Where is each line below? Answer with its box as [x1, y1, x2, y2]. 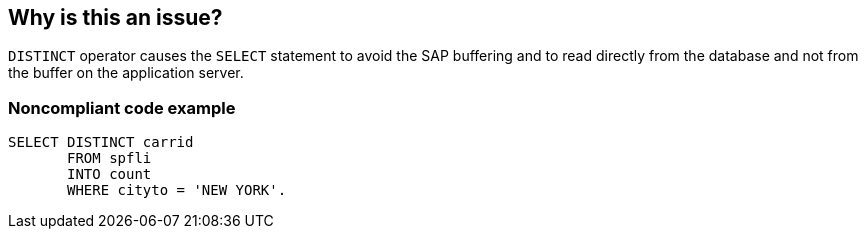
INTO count [67, 166, 152, 183]
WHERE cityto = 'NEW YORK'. [67, 182, 287, 199]
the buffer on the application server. [8, 64, 244, 82]
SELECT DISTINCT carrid [8, 134, 194, 151]
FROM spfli [67, 150, 152, 167]
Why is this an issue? [8, 5, 223, 30]
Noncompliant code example [8, 97, 236, 118]
